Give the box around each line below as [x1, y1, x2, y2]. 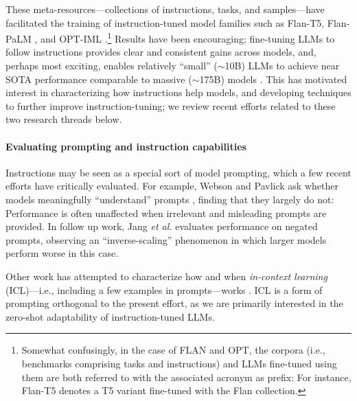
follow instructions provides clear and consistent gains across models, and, [5, 45, 316, 59]
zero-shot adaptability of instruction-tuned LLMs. [5, 309, 215, 323]
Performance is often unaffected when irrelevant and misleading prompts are [5, 205, 327, 220]
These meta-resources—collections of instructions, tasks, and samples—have [5, 2, 325, 16]
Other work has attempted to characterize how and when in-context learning [5, 268, 327, 283]
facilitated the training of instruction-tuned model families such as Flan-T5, [5, 15, 325, 30]
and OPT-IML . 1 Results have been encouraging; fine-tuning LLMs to [40, 30, 335, 45]
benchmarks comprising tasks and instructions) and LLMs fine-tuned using [21, 356, 337, 370]
